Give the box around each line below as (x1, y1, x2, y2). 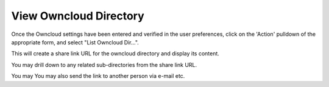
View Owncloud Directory (11, 9, 144, 23)
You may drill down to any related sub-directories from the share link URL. (11, 61, 197, 68)
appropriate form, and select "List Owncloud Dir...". (11, 38, 140, 46)
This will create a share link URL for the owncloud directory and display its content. (11, 50, 219, 57)
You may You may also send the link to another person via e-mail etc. (11, 72, 185, 80)
